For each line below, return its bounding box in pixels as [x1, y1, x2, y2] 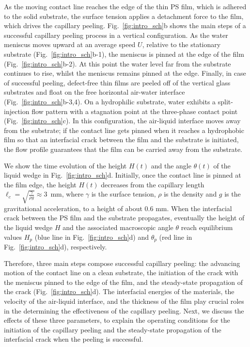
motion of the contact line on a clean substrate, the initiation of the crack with [4, 267, 238, 278]
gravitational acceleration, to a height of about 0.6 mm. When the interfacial [4, 203, 232, 213]
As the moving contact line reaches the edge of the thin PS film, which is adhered [4, 1, 247, 11]
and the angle [151, 160, 191, 170]
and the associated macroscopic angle [62, 222, 173, 232]
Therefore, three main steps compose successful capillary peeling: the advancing [4, 258, 240, 268]
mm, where [50, 189, 84, 199]
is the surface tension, [91, 189, 156, 199]
